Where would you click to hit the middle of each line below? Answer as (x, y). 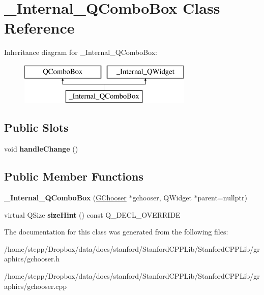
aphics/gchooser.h (32, 259)
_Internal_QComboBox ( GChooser (65, 198)
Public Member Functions (74, 176)
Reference (39, 28)
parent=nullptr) (222, 198)
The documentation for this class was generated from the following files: (116, 232)
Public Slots (36, 127)
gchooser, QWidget (162, 198)
